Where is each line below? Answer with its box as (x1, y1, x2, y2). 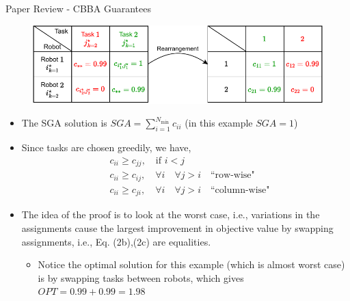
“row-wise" (210, 170, 255, 181)
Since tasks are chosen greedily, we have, (21, 140, 191, 155)
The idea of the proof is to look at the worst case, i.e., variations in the (21, 207, 320, 222)
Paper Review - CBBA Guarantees (5, 1, 151, 15)
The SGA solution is (21, 116, 107, 130)
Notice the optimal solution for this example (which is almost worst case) (38, 257, 345, 272)
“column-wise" (210, 185, 270, 195)
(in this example (185, 116, 253, 130)
